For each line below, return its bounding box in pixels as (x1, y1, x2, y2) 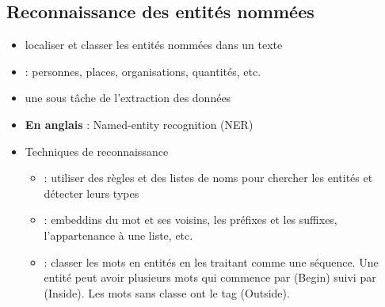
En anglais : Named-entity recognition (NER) (25, 116, 253, 132)
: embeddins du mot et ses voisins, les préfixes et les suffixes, (44, 211, 337, 228)
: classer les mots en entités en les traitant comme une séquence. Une (44, 253, 379, 270)
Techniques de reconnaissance (25, 142, 169, 159)
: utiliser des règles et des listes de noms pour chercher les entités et (44, 169, 373, 186)
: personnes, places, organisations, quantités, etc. (25, 63, 261, 79)
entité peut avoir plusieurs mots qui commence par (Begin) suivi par (44, 269, 376, 286)
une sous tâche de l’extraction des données (25, 89, 231, 106)
